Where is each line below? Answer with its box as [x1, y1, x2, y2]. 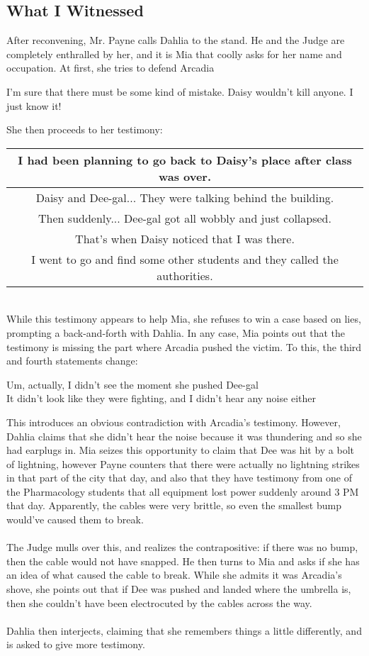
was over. [158, 167, 212, 184]
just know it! [6, 98, 62, 113]
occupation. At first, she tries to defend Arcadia [6, 60, 215, 75]
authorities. [157, 267, 213, 284]
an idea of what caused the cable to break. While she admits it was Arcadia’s [6, 567, 342, 582]
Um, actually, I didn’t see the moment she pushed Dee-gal [6, 377, 259, 391]
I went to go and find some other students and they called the [31, 250, 339, 267]
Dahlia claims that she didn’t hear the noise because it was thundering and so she [6, 428, 362, 443]
